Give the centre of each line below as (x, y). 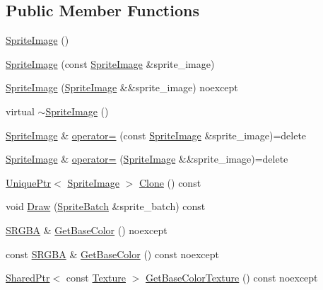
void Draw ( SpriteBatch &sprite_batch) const (106, 206)
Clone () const (170, 182)
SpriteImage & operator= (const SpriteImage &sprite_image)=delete (156, 135)
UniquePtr (29, 182)
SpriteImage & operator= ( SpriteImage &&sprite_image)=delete (147, 159)
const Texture (96, 278)
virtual (20, 111)
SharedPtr (28, 278)
